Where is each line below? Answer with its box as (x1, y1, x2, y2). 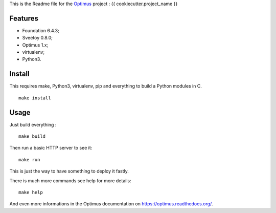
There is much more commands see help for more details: (9, 177, 131, 184)
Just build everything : (9, 121, 57, 127)
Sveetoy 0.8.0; (22, 35, 53, 41)
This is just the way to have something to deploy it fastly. (9, 168, 129, 174)
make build (18, 134, 46, 139)
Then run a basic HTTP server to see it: (9, 145, 93, 151)
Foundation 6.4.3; (22, 27, 60, 33)
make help (18, 189, 43, 196)
